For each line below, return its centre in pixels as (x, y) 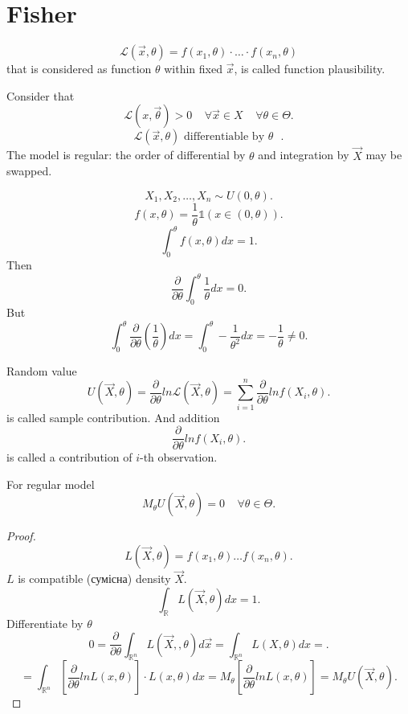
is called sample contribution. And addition (113, 417)
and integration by (304, 155)
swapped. (29, 171)
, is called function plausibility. (310, 69)
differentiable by (224, 137)
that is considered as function (79, 69)
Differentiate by (45, 623)
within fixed (193, 69)
